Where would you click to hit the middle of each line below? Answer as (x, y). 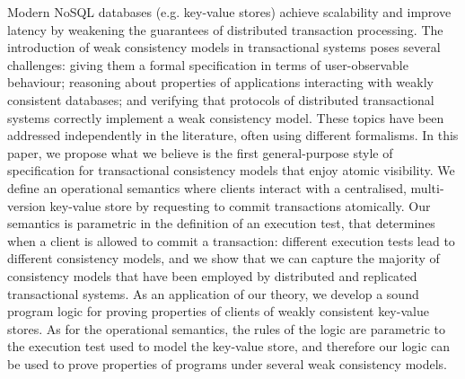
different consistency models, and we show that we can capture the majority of (224, 258)
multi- (427, 187)
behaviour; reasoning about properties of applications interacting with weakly (220, 82)
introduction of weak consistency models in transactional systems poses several (224, 47)
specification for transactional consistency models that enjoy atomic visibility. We (231, 170)
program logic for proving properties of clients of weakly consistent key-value (218, 311)
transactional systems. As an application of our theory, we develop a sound (213, 293)
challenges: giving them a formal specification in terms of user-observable (208, 64)
